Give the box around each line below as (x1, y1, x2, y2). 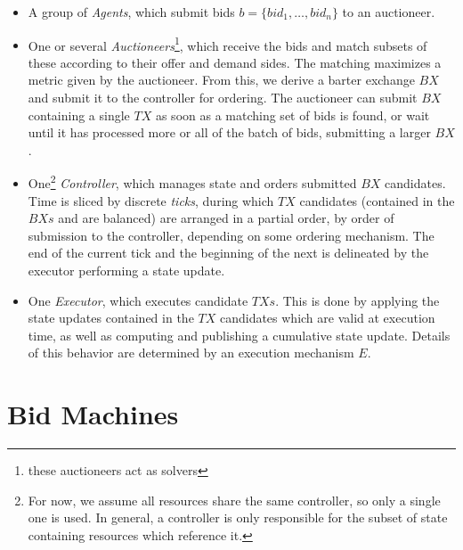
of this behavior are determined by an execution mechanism (28, 343, 354, 362)
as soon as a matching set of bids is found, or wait (155, 105, 430, 124)
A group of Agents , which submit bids (28, 3, 235, 21)
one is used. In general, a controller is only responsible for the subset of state (28, 508, 448, 527)
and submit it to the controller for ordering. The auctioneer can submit (28, 88, 418, 107)
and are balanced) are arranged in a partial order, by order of (58, 209, 394, 227)
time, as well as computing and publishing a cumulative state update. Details (28, 325, 451, 344)
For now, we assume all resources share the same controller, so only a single (28, 490, 441, 509)
